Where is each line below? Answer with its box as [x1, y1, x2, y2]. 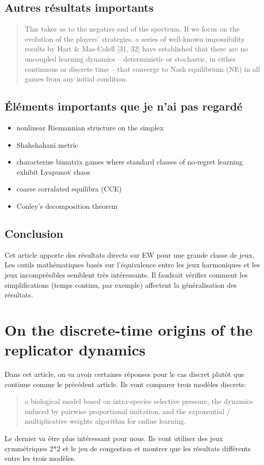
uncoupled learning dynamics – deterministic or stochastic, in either [24, 53, 236, 64]
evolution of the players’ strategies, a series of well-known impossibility [24, 33, 245, 44]
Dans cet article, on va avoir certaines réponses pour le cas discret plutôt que [5, 369, 245, 379]
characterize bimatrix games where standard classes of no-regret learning [16, 156, 243, 167]
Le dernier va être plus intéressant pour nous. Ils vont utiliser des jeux [5, 432, 223, 443]
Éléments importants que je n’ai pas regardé [5, 98, 243, 114]
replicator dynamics [5, 339, 146, 360]
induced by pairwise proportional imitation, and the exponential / [24, 405, 230, 416]
